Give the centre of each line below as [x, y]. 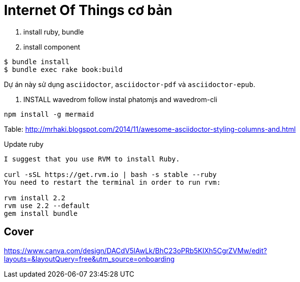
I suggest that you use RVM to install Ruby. [92, 159]
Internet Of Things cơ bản [88, 10]
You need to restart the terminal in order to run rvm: [112, 182]
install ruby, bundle [54, 32]
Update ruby [24, 144]
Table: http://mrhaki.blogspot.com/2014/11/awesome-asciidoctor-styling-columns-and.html [150, 129]
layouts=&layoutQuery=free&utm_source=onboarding [89, 259]
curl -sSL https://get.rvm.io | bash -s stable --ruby [110, 174]
